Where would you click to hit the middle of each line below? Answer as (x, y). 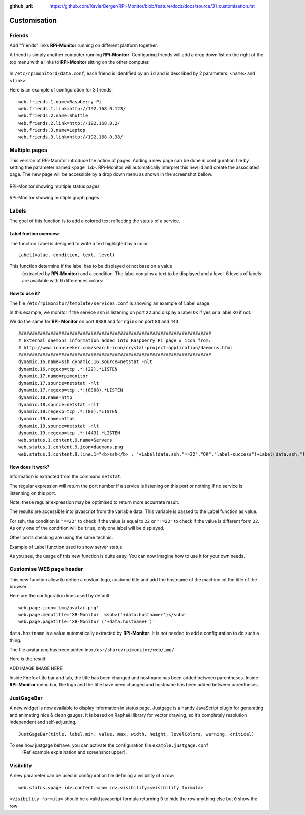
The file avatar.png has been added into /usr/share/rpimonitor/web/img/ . (93, 650)
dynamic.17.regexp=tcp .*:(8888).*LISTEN (71, 390)
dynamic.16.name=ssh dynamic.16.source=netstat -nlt (85, 362)
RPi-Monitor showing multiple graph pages (54, 198)
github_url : (21, 6)
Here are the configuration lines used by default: (60, 596)
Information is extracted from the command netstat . (66, 476)
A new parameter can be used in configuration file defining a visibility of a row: (92, 776)
